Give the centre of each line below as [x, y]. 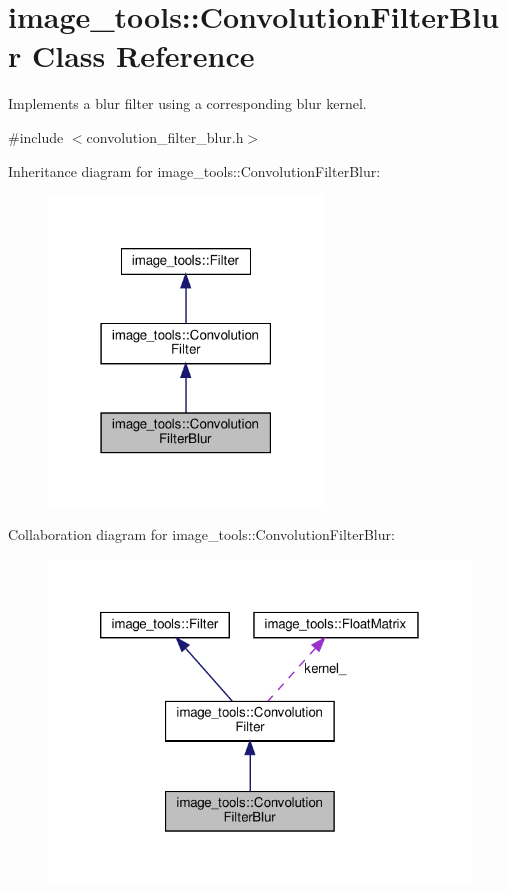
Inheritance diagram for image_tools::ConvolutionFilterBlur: [194, 170]
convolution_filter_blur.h [165, 136]
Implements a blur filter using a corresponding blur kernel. [187, 103]
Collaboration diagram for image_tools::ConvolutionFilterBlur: [201, 534]
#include [36, 136]
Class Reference [143, 55]
